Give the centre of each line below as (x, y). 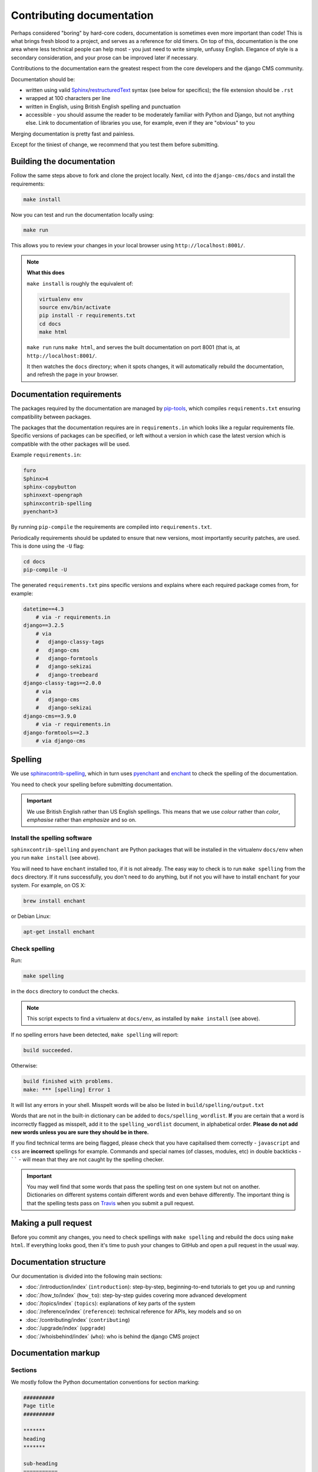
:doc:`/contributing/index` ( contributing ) (78, 1320)
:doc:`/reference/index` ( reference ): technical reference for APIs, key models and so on (133, 1312)
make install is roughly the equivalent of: (80, 283)
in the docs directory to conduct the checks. (65, 992)
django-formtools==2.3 (56, 732)
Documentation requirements (66, 394)
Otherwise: (24, 1066)
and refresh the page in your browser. (73, 374)
